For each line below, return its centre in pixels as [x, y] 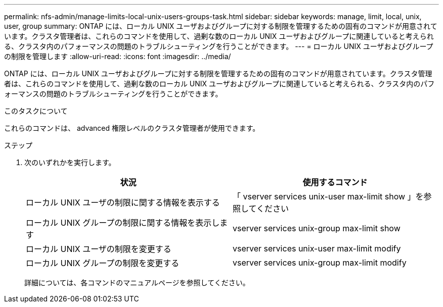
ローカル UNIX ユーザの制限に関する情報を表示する [123, 202]
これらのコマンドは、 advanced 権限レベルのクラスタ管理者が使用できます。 [132, 128]
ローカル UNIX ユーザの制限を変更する [99, 249]
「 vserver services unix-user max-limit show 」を [328, 196]
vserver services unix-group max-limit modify [320, 263]
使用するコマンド [335, 182]
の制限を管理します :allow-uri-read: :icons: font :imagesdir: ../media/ [118, 56]
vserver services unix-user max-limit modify [317, 248]
